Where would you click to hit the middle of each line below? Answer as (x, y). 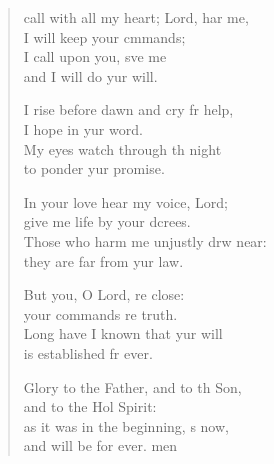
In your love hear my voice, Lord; (125, 201)
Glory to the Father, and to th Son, (132, 386)
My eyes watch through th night (122, 148)
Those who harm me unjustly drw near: (145, 240)
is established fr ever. (88, 352)
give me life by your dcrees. (107, 221)
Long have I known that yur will (123, 333)
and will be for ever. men (100, 445)
